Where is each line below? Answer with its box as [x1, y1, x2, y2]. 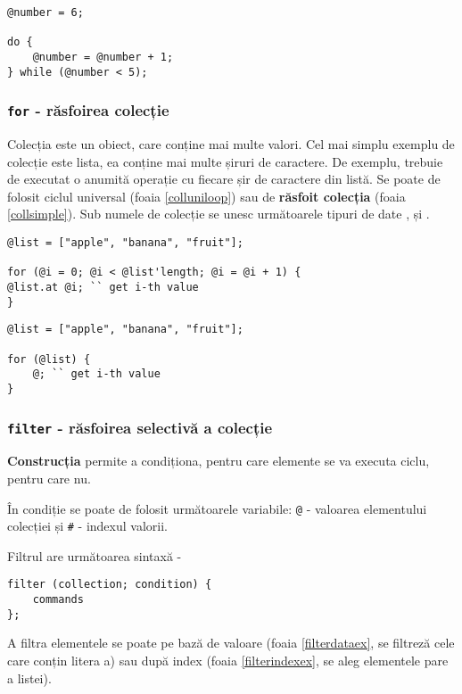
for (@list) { [7, 352, 91, 366]
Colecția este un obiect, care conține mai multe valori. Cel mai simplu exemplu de [7, 135, 455, 153]
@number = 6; [7, 6, 84, 19]
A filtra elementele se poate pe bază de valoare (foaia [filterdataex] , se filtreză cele [7, 633, 455, 652]
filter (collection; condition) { [7, 578, 212, 591]
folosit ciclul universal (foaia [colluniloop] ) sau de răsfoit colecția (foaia [7, 186, 406, 205]
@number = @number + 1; [32, 50, 174, 63]
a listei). [7, 668, 52, 687]
